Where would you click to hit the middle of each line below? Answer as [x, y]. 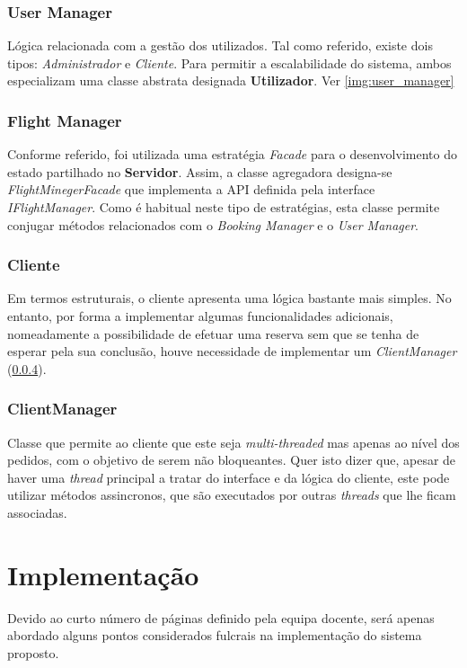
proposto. [33, 652]
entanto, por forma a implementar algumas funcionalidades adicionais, [200, 316]
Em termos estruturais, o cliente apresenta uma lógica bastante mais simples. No [229, 298]
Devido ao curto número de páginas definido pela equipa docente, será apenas [221, 617]
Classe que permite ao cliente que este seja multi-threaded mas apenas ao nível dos [233, 442]
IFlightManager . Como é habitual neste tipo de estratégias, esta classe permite [224, 207]
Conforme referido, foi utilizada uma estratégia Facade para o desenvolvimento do [232, 154]
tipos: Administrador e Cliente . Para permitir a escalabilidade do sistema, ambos [229, 62]
